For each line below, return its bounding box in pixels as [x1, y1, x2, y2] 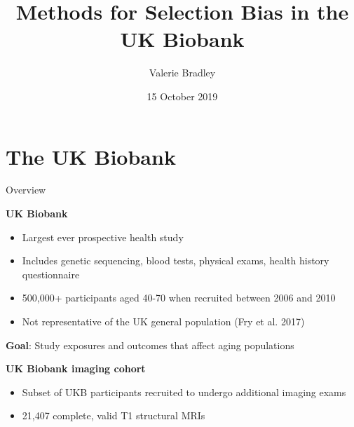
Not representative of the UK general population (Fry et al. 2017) [22, 314, 305, 328]
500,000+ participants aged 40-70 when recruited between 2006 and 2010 [22, 290, 336, 305]
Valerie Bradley [149, 65, 216, 80]
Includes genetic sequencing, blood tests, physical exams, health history [22, 253, 329, 268]
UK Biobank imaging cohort [6, 361, 146, 376]
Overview [6, 182, 46, 197]
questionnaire [22, 266, 80, 281]
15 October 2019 [147, 88, 218, 103]
